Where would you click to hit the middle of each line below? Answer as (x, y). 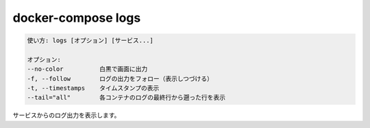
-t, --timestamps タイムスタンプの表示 (93, 88)
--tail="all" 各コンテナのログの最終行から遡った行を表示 (126, 98)
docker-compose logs (77, 18)
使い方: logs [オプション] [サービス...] (90, 41)
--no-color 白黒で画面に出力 (87, 69)
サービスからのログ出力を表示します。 (66, 115)
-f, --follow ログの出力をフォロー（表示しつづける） (120, 79)
